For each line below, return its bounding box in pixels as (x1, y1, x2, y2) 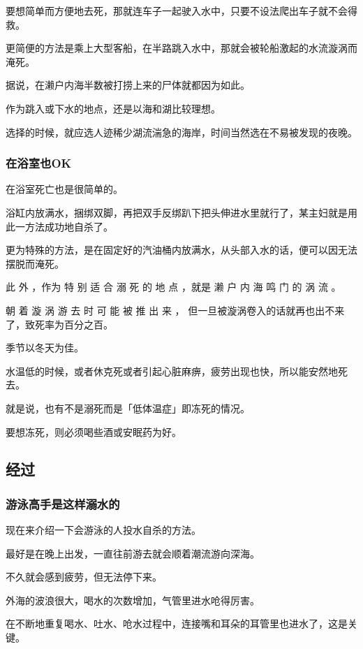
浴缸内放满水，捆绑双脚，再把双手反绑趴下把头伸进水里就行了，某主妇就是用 (6, 205, 357, 219)
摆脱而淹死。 (6, 256, 64, 270)
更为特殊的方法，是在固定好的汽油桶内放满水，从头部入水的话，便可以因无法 (6, 242, 357, 257)
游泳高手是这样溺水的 (6, 495, 120, 512)
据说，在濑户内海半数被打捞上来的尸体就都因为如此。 (6, 78, 250, 92)
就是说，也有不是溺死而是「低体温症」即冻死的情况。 (6, 400, 250, 415)
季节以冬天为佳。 (6, 340, 84, 355)
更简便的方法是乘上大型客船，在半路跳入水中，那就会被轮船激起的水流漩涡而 (6, 41, 357, 55)
